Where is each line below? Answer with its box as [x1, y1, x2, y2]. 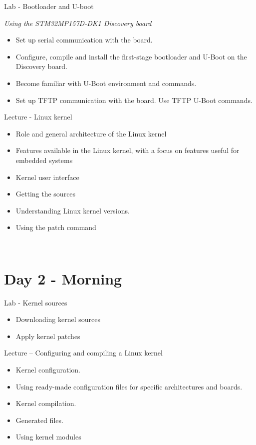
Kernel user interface [15, 171, 79, 182]
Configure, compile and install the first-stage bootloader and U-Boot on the [15, 51, 247, 61]
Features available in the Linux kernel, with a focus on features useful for [15, 145, 240, 155]
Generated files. [15, 414, 63, 425]
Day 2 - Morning [4, 268, 122, 288]
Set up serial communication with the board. [15, 34, 153, 45]
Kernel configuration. [15, 364, 81, 374]
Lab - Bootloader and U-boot [4, 1, 94, 11]
